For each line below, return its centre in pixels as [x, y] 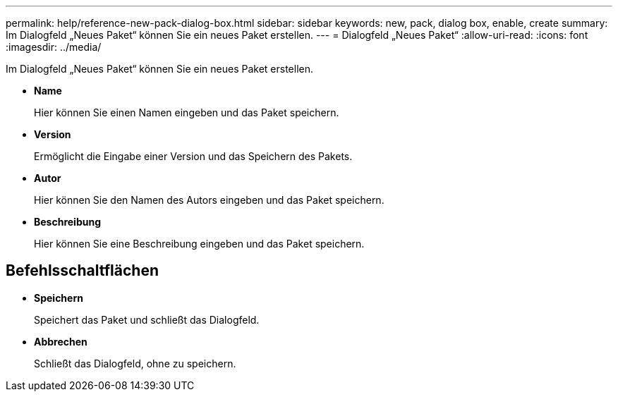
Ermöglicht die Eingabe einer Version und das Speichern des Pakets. [193, 156]
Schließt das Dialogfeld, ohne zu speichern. [135, 363]
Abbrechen [61, 341]
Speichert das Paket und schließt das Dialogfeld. [147, 319]
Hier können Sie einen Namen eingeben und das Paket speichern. [187, 112]
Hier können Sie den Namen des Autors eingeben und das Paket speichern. [209, 200]
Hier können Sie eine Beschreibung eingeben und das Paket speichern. [199, 244]
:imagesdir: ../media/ [54, 47]
